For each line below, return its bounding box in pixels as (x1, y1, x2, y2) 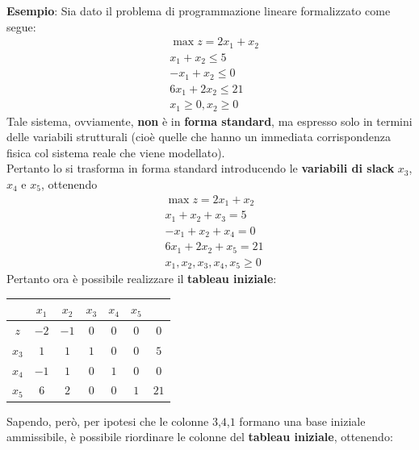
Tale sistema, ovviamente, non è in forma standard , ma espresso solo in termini (6, 112, 413, 129)
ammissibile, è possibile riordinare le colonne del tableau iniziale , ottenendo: (6, 428, 393, 445)
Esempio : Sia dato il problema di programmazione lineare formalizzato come (6, 2, 391, 19)
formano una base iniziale (239, 412, 366, 429)
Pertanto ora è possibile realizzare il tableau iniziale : (6, 270, 277, 286)
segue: (6, 18, 36, 35)
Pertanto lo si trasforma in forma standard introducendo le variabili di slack (6, 160, 395, 177)
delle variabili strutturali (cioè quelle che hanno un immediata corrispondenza (6, 128, 391, 145)
